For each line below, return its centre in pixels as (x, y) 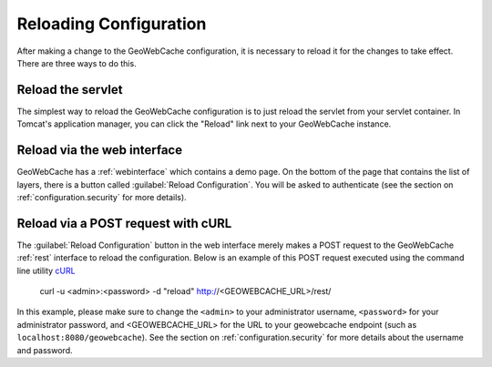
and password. (45, 350)
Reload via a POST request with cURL (124, 223)
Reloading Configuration (112, 24)
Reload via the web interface (99, 150)
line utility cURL (46, 270)
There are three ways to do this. (77, 63)
